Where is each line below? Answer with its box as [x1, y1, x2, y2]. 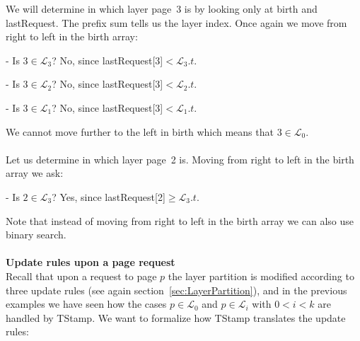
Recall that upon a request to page [6, 268, 157, 283]
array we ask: [6, 166, 64, 180]
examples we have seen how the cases [6, 296, 167, 311]
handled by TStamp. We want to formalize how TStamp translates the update [6, 310, 346, 325]
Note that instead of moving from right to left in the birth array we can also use [6, 213, 354, 228]
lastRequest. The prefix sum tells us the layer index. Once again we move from [6, 15, 347, 30]
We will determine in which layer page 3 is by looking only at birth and [6, 1, 318, 16]
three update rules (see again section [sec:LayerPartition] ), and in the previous [6, 282, 347, 297]
